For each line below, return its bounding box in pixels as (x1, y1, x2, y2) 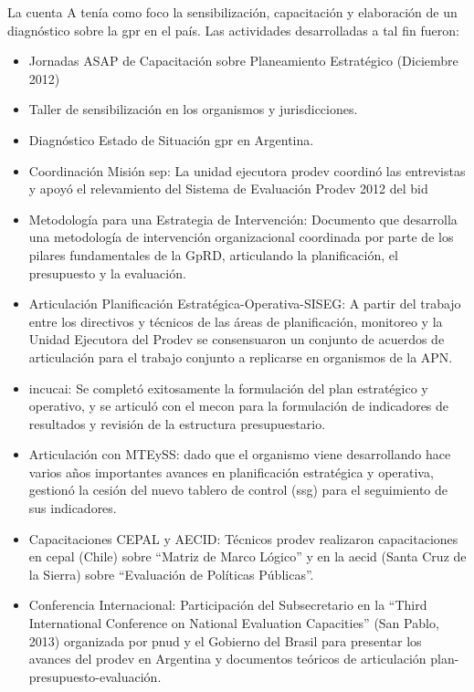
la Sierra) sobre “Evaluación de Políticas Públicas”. (28, 564, 314, 583)
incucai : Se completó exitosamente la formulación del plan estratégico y (28, 378, 428, 397)
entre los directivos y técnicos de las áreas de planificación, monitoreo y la (28, 311, 443, 330)
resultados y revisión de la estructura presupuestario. (28, 414, 326, 433)
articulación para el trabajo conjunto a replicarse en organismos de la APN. (28, 347, 453, 366)
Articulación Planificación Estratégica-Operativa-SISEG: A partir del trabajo (28, 294, 461, 313)
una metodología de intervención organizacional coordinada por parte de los (28, 227, 454, 246)
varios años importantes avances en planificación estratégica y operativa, (28, 462, 434, 481)
